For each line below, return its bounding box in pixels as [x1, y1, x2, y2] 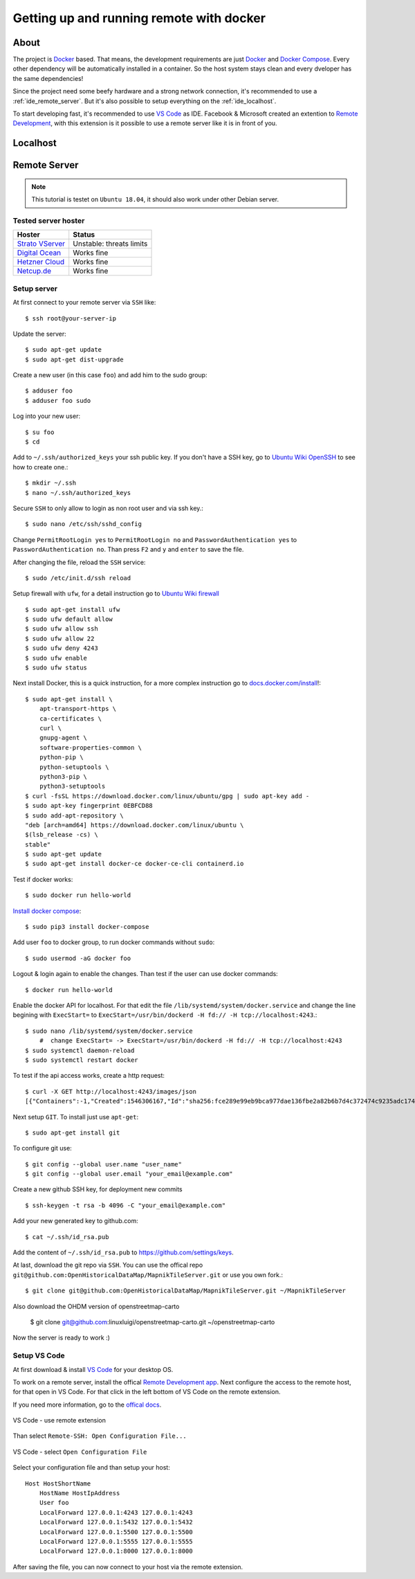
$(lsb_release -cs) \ [25, 831, 98, 839]
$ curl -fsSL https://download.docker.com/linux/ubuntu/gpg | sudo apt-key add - [25, 792, 310, 800]
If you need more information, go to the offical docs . [12, 1400, 162, 1409]
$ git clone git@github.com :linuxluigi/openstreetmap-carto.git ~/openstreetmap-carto [30, 1317, 275, 1326]
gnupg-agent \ [39, 734, 88, 742]
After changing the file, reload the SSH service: [12, 558, 146, 566]
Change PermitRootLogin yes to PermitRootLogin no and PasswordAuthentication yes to [12, 535, 297, 543]
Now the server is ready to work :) [12, 1333, 111, 1342]
